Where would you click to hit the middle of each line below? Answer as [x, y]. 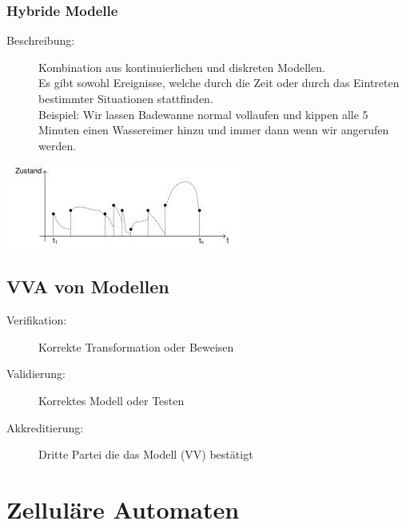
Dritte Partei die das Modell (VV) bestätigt [146, 454]
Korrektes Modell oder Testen [111, 400]
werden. [58, 145]
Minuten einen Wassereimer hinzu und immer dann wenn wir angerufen [214, 130]
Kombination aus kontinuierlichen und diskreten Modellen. [182, 67]
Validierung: [36, 374]
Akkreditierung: [45, 427]
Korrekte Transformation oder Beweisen [136, 346]
